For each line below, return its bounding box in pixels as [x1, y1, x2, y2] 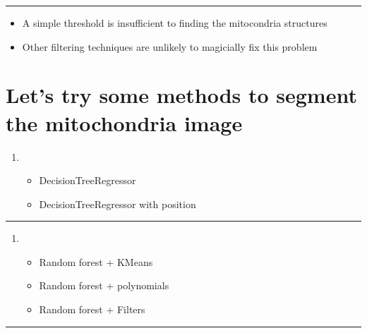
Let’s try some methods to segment [6, 80, 357, 109]
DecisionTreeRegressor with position [39, 196, 196, 211]
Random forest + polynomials [39, 278, 169, 293]
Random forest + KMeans [39, 254, 153, 269]
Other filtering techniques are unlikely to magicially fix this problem [22, 39, 318, 54]
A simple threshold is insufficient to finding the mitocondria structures [22, 16, 327, 30]
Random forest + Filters [39, 302, 145, 317]
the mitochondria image [6, 108, 243, 137]
